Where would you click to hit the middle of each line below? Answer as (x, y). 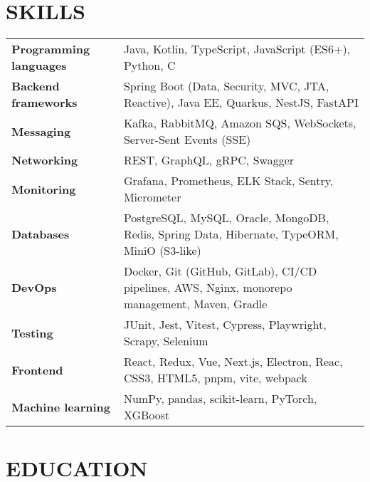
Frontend (37, 370)
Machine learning (61, 407)
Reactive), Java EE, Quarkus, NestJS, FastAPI (241, 103)
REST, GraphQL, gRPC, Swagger (209, 160)
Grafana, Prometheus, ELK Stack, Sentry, (228, 181)
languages (39, 66)
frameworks (44, 103)
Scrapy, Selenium (166, 341)
